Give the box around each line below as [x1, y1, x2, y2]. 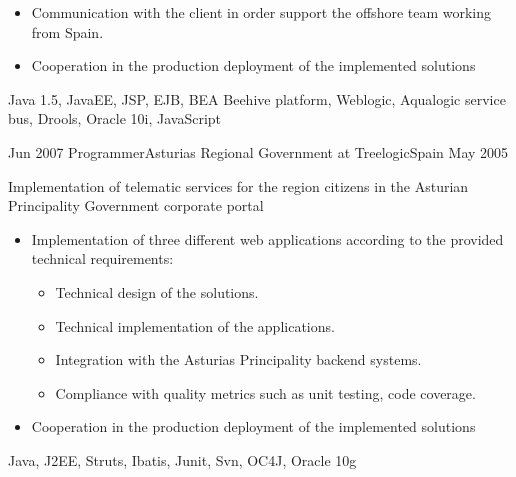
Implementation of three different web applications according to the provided [31, 228, 504, 249]
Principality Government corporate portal [8, 195, 264, 216]
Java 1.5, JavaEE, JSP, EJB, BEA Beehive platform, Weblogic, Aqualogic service [8, 88, 506, 109]
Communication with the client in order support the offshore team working [31, 2, 492, 22]
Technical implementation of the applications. [55, 315, 335, 336]
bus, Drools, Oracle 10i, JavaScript [8, 108, 222, 129]
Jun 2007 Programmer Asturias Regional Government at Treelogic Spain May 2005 [8, 141, 509, 162]
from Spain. [31, 21, 104, 42]
